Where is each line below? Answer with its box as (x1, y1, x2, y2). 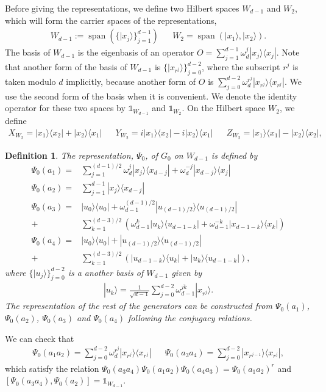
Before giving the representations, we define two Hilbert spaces (5, 2, 239, 14)
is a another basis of (68, 266, 144, 278)
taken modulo (5, 74, 56, 87)
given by (171, 266, 202, 278)
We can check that (5, 332, 74, 344)
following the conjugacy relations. (128, 311, 252, 324)
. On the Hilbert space (182, 101, 266, 114)
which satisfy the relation (5, 361, 99, 374)
